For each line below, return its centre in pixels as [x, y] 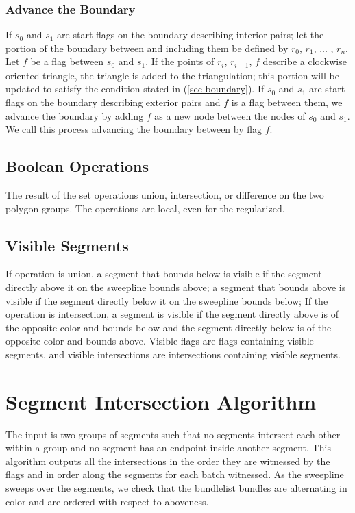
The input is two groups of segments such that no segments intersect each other [173, 434]
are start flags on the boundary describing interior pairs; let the [191, 35]
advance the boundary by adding [75, 115]
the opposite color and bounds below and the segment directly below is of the [169, 327]
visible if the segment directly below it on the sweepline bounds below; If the [167, 300]
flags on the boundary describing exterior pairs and [113, 102]
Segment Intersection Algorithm [161, 401]
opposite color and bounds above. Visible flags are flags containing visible [160, 341]
